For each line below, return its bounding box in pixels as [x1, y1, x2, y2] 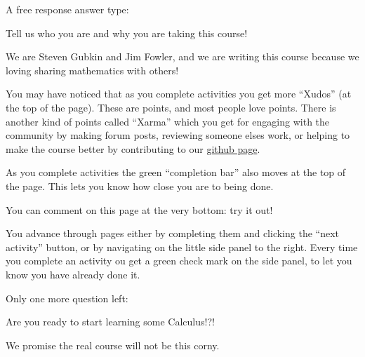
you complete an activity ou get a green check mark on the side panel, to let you [6, 253, 352, 268]
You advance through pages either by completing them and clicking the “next [6, 226, 339, 241]
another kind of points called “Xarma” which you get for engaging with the [6, 114, 330, 128]
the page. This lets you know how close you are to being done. [6, 178, 274, 193]
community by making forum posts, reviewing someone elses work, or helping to [6, 128, 350, 142]
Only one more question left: [6, 290, 128, 305]
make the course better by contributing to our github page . [6, 141, 260, 156]
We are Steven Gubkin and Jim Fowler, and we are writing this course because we [6, 49, 359, 64]
